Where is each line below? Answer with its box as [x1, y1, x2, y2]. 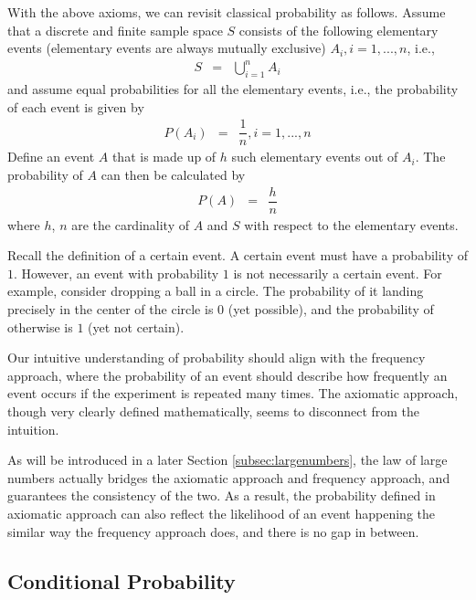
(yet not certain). [88, 317, 185, 336]
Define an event [7, 147, 95, 166]
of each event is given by [7, 97, 144, 116]
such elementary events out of [231, 147, 398, 166]
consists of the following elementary [238, 20, 439, 39]
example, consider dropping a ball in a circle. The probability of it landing [7, 281, 424, 300]
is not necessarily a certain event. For [233, 263, 442, 282]
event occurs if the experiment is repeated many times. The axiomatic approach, [7, 384, 459, 403]
